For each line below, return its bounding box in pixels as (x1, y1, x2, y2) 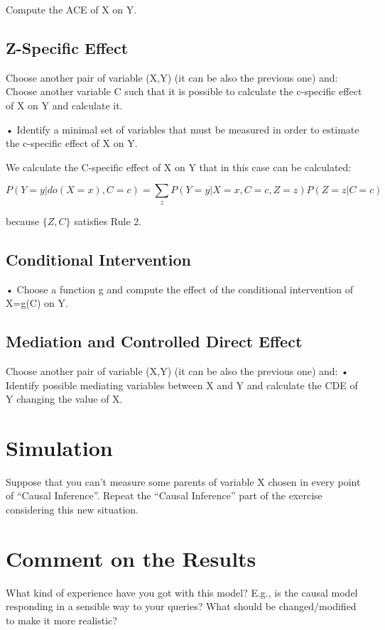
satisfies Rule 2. (74, 213, 142, 228)
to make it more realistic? (6, 612, 117, 627)
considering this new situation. (6, 502, 139, 517)
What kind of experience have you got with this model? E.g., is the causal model (6, 585, 358, 599)
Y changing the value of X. (6, 391, 123, 406)
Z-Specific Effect (6, 36, 129, 58)
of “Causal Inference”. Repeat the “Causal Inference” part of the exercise (6, 488, 322, 503)
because (6, 213, 40, 228)
